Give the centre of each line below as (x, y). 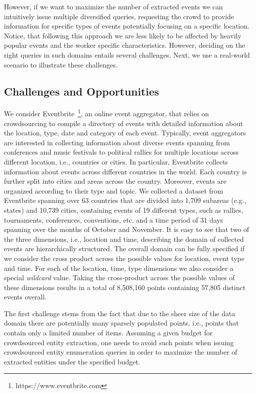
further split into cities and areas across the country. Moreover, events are (115, 181)
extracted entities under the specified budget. (72, 361)
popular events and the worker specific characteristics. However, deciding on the (125, 45)
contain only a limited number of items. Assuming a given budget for (108, 333)
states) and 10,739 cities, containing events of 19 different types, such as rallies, (124, 210)
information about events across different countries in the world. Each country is (126, 171)
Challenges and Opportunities (82, 91)
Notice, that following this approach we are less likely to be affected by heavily (123, 35)
